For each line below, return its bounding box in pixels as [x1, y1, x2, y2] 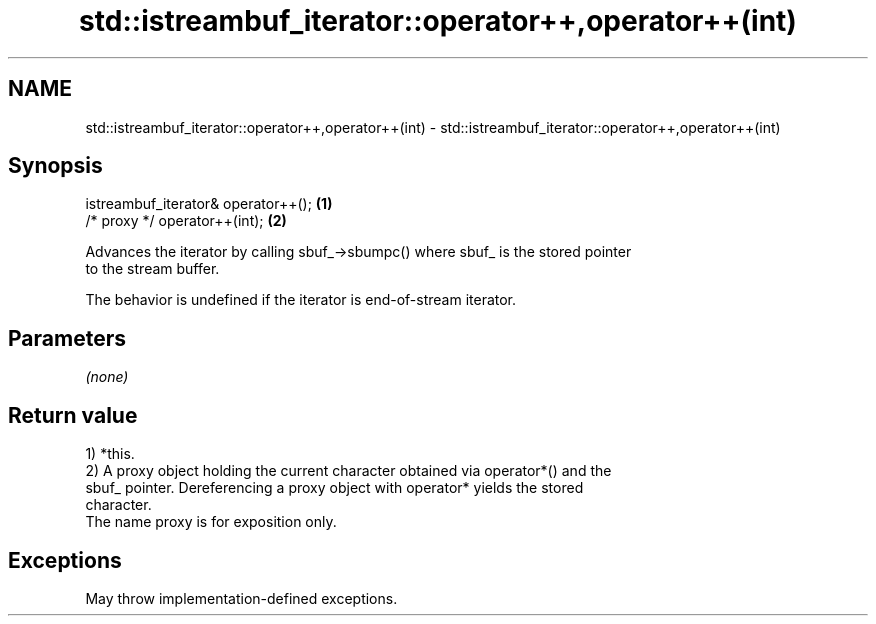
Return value [8, 402, 138, 428]
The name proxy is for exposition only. [85, 513, 337, 531]
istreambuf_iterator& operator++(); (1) [85, 195, 333, 213]
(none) [85, 368, 129, 386]
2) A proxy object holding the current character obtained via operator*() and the [85, 462, 612, 480]
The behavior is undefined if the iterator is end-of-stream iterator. [85, 291, 517, 309]
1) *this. [85, 445, 135, 463]
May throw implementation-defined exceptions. [85, 589, 398, 607]
